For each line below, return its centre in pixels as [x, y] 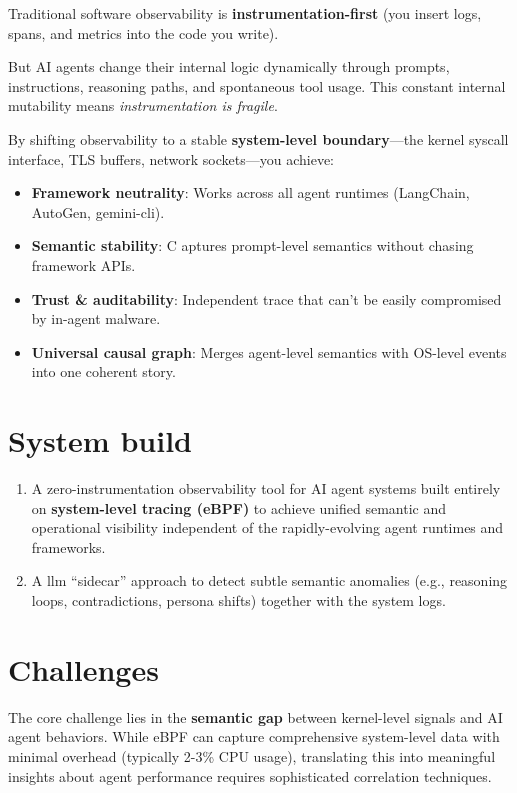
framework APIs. [83, 264]
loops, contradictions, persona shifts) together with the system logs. [238, 600]
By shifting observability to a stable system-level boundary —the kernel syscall [258, 138]
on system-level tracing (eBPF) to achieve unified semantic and [238, 507]
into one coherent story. [103, 371]
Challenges [83, 668]
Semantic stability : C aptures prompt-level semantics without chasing [252, 245]
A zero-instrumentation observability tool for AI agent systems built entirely [266, 488]
